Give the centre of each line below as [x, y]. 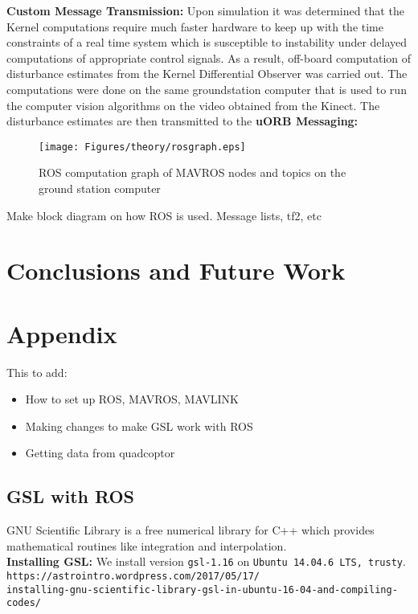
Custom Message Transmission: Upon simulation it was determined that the [205, 10]
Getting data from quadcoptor [100, 453]
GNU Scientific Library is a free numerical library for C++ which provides [191, 530]
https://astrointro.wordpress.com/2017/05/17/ [133, 577]
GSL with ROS [70, 496]
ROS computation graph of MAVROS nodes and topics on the [193, 172]
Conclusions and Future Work [176, 270]
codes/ [24, 603]
